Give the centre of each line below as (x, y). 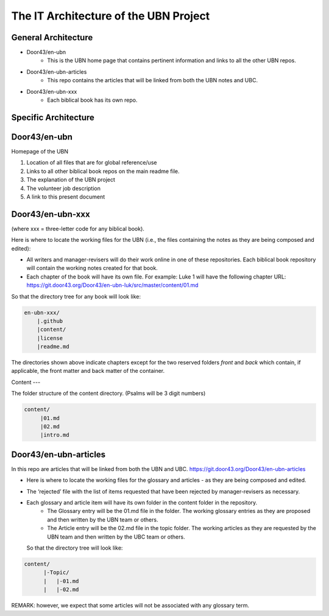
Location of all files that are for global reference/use (92, 163)
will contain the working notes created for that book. (92, 268)
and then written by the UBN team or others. (103, 519)
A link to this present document (66, 196)
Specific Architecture (53, 117)
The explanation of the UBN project (71, 180)
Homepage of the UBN (40, 151)
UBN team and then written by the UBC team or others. (116, 537)
